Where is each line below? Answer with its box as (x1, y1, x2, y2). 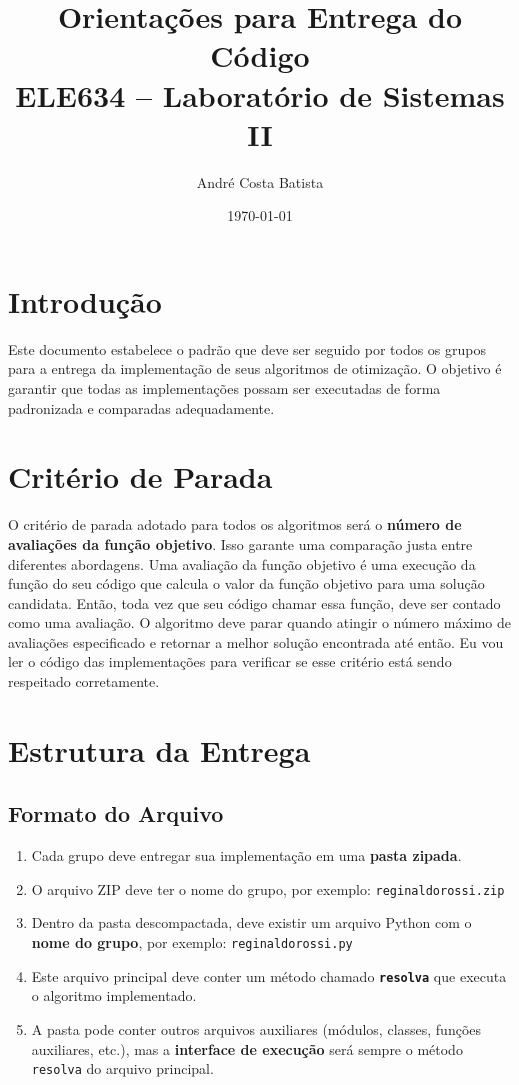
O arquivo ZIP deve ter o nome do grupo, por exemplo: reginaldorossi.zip (31, 878, 505, 899)
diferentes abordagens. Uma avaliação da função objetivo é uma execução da (8, 553, 476, 574)
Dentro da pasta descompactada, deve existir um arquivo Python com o (31, 912, 472, 933)
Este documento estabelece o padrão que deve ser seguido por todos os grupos (8, 338, 487, 359)
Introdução (8, 280, 162, 321)
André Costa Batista (196, 171, 324, 192)
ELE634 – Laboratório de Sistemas (15, 74, 505, 115)
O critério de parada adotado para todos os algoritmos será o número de (8, 514, 462, 535)
